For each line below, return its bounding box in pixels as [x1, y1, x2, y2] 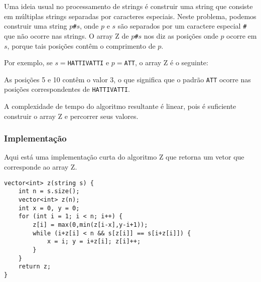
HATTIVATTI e [67, 57, 109, 68]
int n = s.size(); [18, 188, 80, 195]
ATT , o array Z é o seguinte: [124, 57, 208, 68]
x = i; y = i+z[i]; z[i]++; [47, 238, 141, 245]
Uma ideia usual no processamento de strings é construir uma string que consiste [4, 1, 253, 11]
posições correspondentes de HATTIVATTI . [4, 84, 130, 94]
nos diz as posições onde [144, 30, 218, 41]
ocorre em [226, 30, 257, 41]
